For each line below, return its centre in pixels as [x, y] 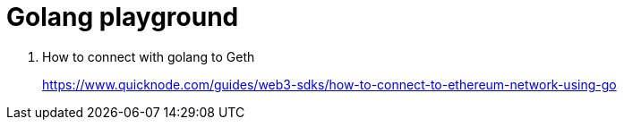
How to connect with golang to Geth [149, 56]
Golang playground [123, 17]
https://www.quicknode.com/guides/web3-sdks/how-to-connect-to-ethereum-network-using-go [329, 84]
